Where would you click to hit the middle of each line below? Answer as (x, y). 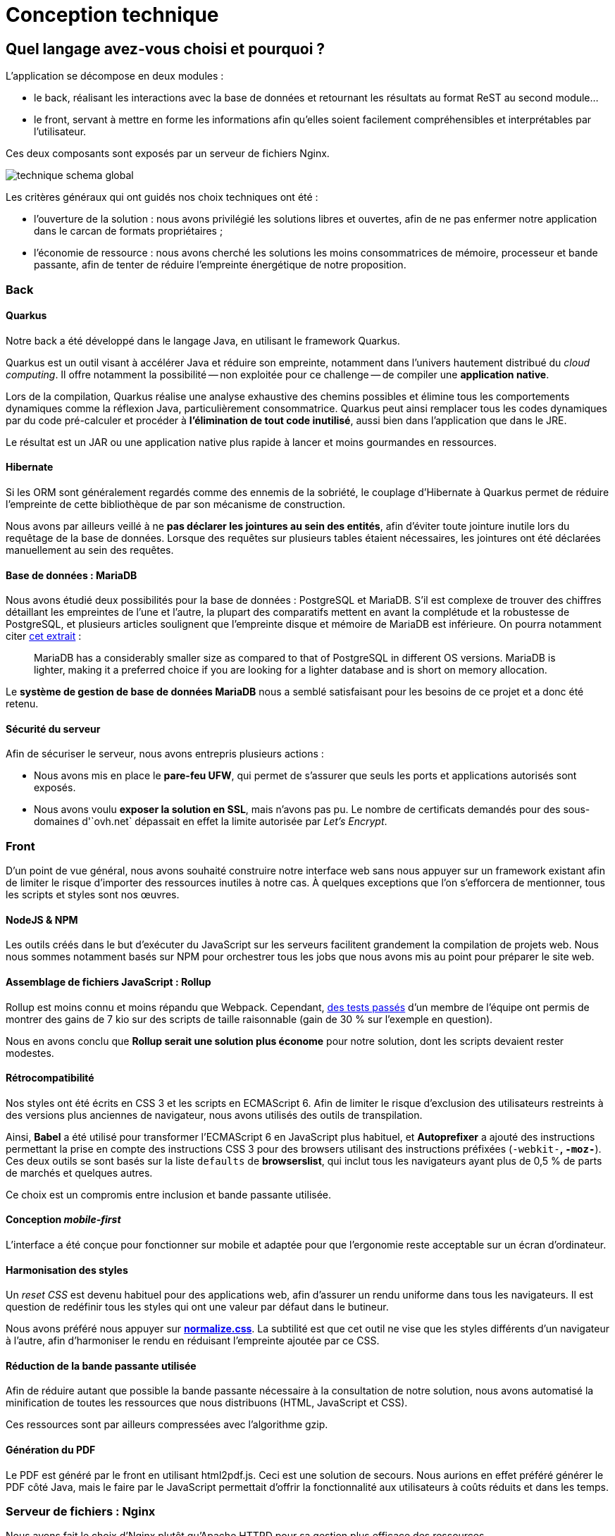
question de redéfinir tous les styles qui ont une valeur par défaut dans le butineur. (197, 1307)
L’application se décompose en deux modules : (115, 76)
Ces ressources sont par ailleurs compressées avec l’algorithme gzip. (167, 1425)
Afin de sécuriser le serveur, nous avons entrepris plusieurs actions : (165, 754)
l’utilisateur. (60, 132)
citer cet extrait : (44, 636)
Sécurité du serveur (53, 729)
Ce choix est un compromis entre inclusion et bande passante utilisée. (169, 1194)
